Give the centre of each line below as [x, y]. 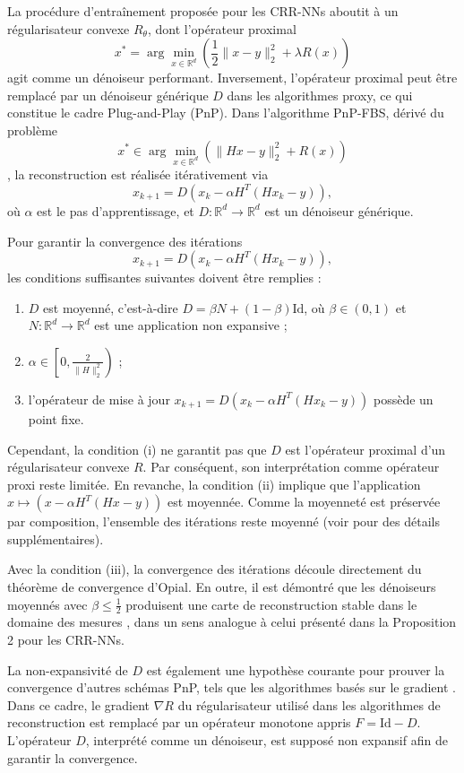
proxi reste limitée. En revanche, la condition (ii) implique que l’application [214, 484]
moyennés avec [47, 604]
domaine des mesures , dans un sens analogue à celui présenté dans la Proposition [232, 622]
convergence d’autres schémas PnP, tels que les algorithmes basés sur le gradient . [232, 687]
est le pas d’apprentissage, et [116, 210]
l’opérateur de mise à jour [99, 399]
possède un [403, 399]
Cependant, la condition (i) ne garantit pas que [137, 449]
